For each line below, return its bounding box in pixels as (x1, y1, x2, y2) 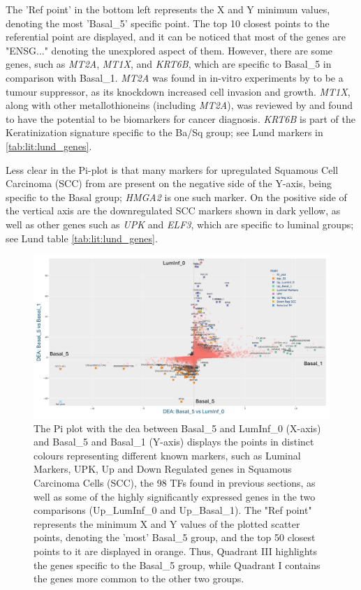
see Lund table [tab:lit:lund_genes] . (6, 230, 158, 245)
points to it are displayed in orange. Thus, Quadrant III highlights (34, 543, 318, 558)
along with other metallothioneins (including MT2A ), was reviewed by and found (6, 98, 353, 112)
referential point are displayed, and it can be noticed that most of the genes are (6, 29, 346, 44)
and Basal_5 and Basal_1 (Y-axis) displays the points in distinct (34, 434, 314, 449)
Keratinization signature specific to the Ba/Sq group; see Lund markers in (6, 125, 323, 140)
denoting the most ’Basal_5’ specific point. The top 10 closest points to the (6, 15, 330, 30)
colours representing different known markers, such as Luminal (34, 448, 301, 462)
